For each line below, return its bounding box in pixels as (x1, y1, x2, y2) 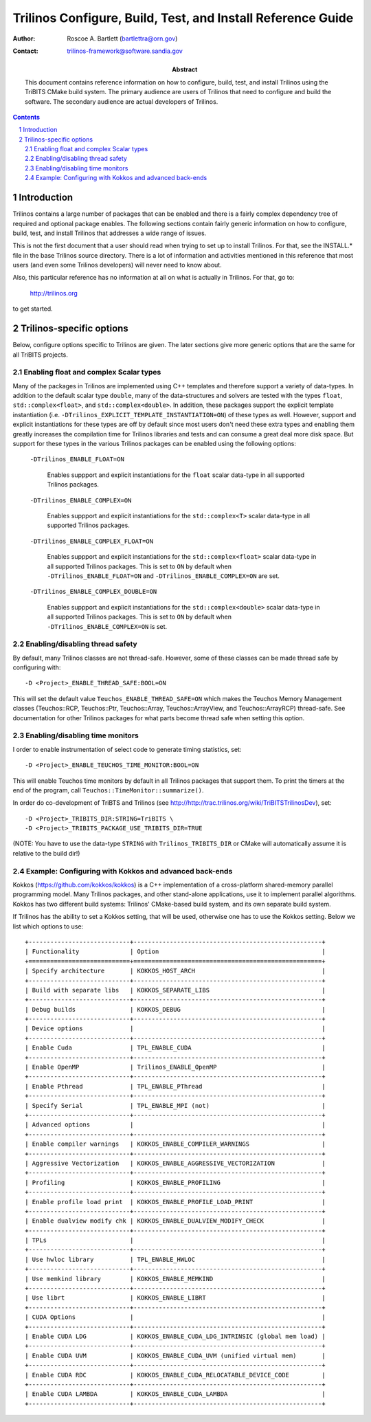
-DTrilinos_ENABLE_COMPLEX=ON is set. (47, 622, 168, 630)
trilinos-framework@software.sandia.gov (67, 47, 183, 55)
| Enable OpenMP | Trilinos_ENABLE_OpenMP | (25, 1063, 326, 1071)
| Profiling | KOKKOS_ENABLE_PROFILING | (25, 1179, 326, 1186)
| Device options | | (25, 1025, 326, 1032)
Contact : (12, 47, 39, 55)
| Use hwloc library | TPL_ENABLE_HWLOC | (25, 1255, 326, 1263)
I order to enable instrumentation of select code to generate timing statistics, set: (12, 745, 242, 753)
